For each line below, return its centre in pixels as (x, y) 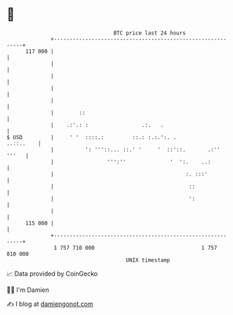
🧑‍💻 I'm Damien (28, 290)
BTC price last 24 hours (150, 33)
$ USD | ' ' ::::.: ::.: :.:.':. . (92, 137)
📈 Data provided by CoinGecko (52, 274)
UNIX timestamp (148, 260)
